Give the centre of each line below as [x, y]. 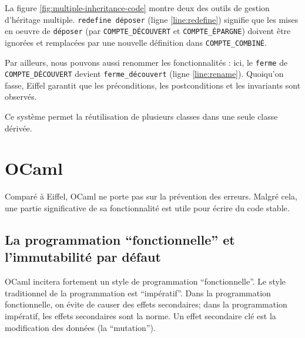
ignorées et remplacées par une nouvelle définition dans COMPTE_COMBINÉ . [136, 42]
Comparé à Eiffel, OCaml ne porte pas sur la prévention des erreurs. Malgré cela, [151, 196]
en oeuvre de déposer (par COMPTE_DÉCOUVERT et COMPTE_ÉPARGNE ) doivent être [148, 31]
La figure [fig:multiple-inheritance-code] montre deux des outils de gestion [137, 8]
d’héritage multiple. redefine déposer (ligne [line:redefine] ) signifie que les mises [152, 19]
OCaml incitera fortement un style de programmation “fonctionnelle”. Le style [145, 281]
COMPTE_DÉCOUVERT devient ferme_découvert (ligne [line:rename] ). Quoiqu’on [144, 74]
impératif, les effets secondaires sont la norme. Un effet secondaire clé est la [140, 315]
